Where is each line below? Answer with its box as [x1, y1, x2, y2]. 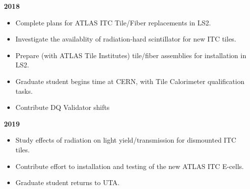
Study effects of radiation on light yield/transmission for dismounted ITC [15, 135, 236, 145]
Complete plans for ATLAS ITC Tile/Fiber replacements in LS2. [15, 17, 211, 27]
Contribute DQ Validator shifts [15, 102, 110, 112]
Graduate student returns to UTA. [15, 177, 120, 188]
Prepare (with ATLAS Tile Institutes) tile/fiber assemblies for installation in [15, 50, 247, 60]
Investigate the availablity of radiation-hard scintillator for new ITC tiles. [15, 34, 236, 44]
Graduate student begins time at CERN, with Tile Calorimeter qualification [15, 76, 245, 86]
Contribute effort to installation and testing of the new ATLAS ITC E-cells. [15, 161, 244, 171]
